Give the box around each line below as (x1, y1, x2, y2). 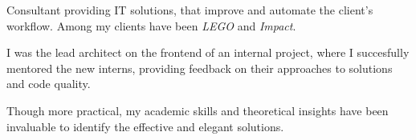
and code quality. (6, 75, 91, 92)
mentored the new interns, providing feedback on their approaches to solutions (6, 59, 393, 76)
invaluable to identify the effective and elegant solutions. (6, 118, 284, 134)
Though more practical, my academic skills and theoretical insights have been (6, 102, 389, 118)
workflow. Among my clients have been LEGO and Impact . (6, 17, 296, 34)
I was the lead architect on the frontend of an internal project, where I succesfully (6, 44, 410, 61)
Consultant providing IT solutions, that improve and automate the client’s (6, 2, 373, 18)
